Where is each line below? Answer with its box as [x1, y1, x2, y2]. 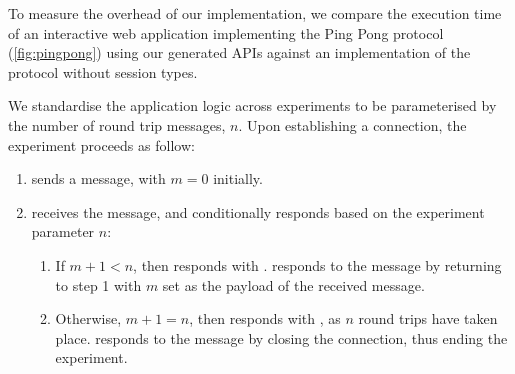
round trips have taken [358, 308, 498, 329]
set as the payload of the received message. [162, 274, 425, 295]
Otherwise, [55, 308, 122, 329]
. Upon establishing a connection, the [238, 114, 467, 135]
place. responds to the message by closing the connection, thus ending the [55, 327, 508, 348]
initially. [213, 168, 263, 189]
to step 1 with [55, 274, 142, 295]
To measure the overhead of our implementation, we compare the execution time [8, 3, 502, 23]
